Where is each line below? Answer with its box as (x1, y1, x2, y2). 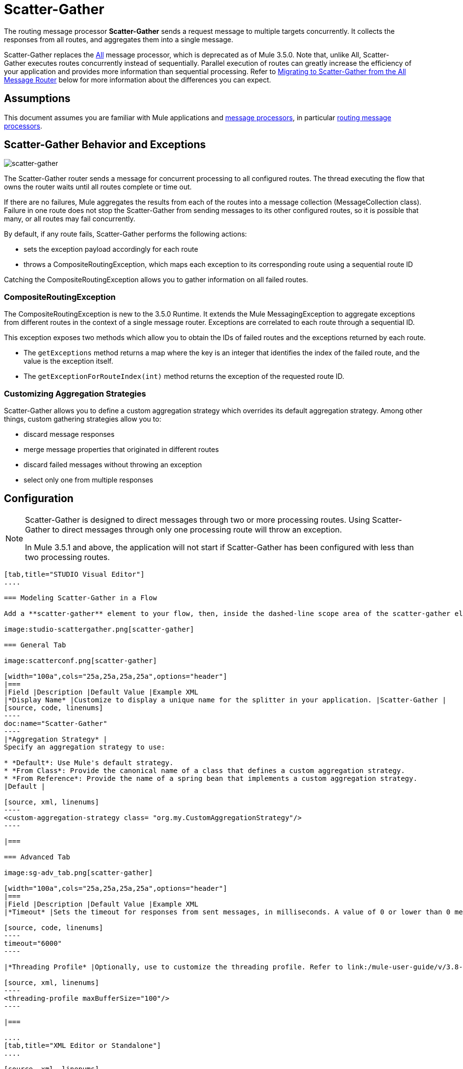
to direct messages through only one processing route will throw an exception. (52, 524, 342, 534)
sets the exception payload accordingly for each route (24, 245, 198, 254)
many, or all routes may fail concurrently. (4, 214, 135, 223)
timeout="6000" (4, 939, 62, 947)
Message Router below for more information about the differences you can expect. (4, 75, 271, 84)
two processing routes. (25, 552, 110, 562)
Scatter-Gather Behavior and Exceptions (4, 138, 206, 151)
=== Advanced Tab (4, 853, 70, 861)
